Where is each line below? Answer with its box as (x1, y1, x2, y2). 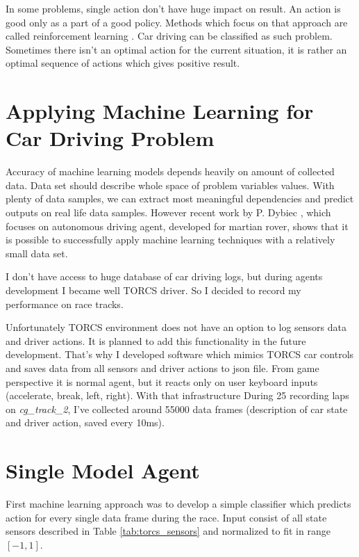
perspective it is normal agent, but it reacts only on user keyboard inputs (6, 374, 318, 389)
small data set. (6, 245, 68, 260)
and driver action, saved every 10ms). (6, 415, 165, 430)
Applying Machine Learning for (6, 97, 314, 125)
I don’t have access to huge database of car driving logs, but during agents (6, 269, 323, 284)
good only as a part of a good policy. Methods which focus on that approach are (6, 15, 348, 29)
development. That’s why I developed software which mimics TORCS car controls (6, 347, 354, 362)
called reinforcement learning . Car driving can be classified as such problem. (6, 29, 333, 43)
